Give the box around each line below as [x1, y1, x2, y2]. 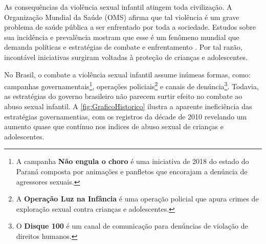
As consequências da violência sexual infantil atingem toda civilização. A [4, 2, 232, 12]
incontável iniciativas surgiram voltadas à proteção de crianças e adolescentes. [4, 51, 248, 62]
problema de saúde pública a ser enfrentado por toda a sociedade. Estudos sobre [4, 22, 256, 32]
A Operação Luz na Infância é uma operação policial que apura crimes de [16, 193, 259, 204]
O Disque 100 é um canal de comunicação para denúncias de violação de [16, 220, 248, 231]
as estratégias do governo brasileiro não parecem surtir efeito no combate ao [4, 91, 242, 101]
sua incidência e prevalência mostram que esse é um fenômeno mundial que [4, 31, 239, 42]
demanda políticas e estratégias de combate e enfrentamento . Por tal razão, [4, 42, 242, 52]
